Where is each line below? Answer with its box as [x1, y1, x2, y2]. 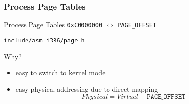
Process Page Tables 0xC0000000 [4, 20, 103, 30]
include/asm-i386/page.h [4, 37, 85, 44]
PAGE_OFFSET [117, 22, 157, 29]
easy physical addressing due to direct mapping [15, 83, 158, 94]
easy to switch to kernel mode [15, 67, 106, 78]
